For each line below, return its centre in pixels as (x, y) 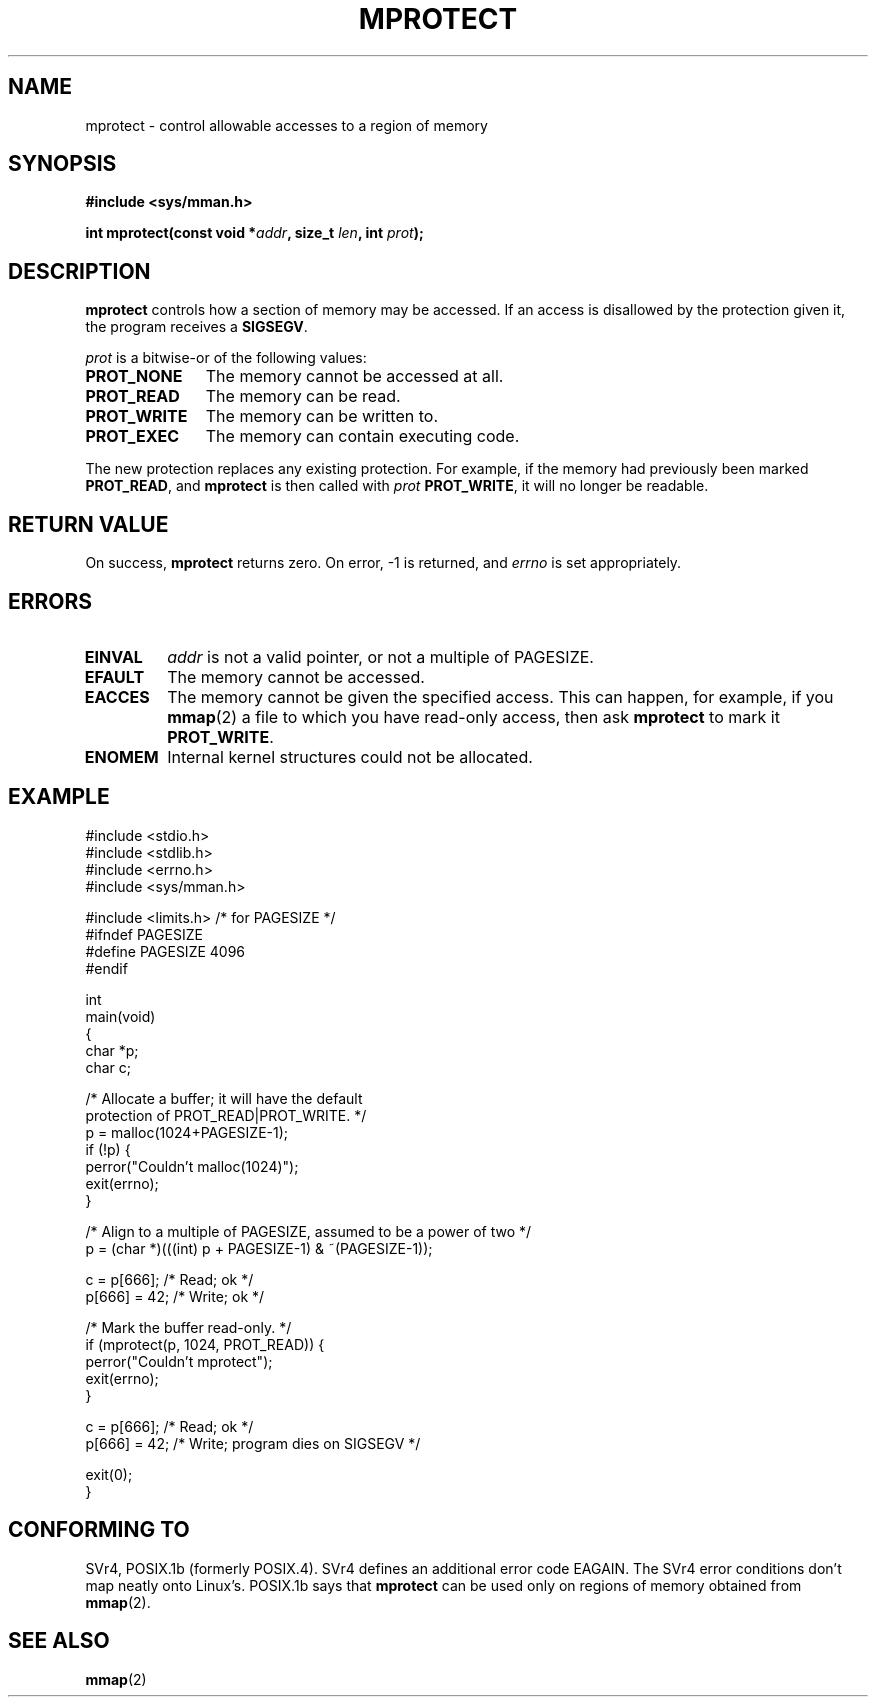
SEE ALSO (59, 1641)
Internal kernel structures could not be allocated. (350, 756)
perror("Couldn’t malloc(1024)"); (192, 1166)
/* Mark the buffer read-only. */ (188, 1327)
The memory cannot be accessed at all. (354, 376)
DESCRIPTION (79, 271)
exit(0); (109, 1474)
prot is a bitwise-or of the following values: (226, 358)
